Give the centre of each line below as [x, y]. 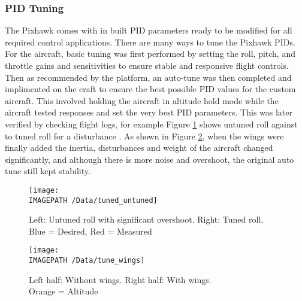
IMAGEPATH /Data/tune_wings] [87, 261]
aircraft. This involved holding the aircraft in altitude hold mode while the [142, 100]
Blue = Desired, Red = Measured [90, 231]
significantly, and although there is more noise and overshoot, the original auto [150, 159]
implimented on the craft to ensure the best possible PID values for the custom [150, 89]
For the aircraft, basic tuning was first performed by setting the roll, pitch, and [150, 54]
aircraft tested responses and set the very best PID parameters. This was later [149, 112]
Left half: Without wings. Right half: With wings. [120, 279]
